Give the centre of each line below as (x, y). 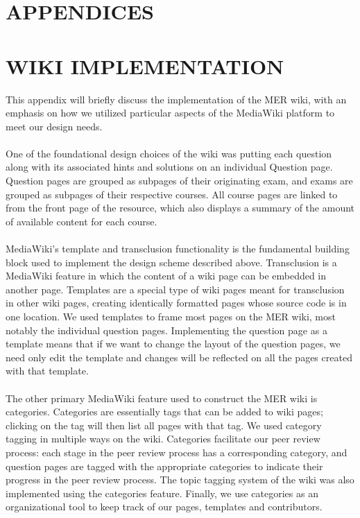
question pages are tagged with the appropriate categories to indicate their (164, 466)
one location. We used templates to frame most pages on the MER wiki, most (171, 316)
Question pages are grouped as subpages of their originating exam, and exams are (179, 181)
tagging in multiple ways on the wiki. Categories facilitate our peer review (163, 439)
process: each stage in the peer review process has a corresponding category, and (177, 452)
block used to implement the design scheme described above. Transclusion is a (171, 262)
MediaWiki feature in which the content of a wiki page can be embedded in (166, 276)
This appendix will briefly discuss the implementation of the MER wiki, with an (176, 99)
